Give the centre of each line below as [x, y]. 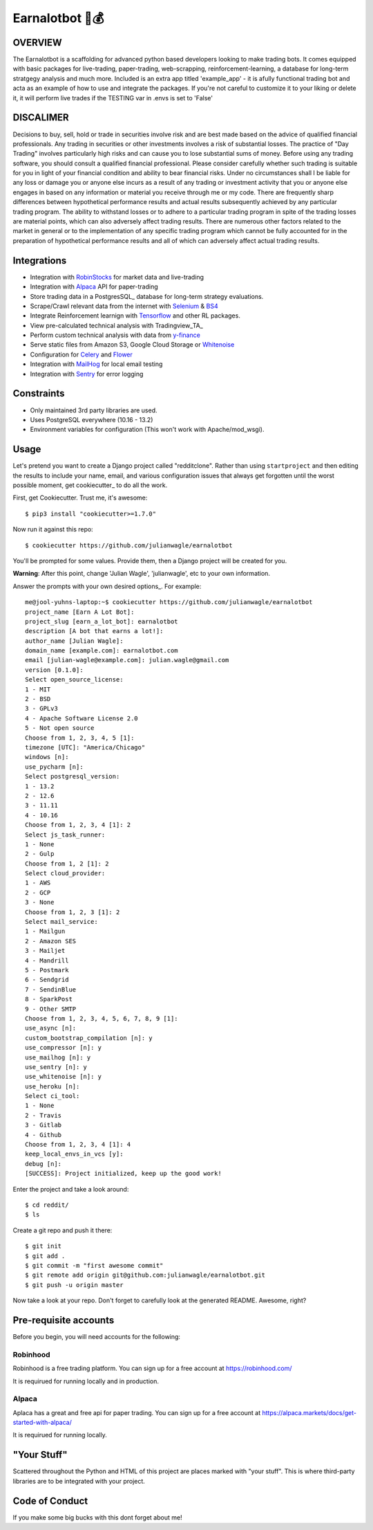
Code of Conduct [50, 1501]
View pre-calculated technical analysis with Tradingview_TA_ [116, 325]
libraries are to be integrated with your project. [79, 1481]
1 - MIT [38, 689]
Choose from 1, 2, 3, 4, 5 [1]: [80, 738]
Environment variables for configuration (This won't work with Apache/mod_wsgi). [147, 430]
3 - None [40, 902]
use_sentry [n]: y [56, 1067]
